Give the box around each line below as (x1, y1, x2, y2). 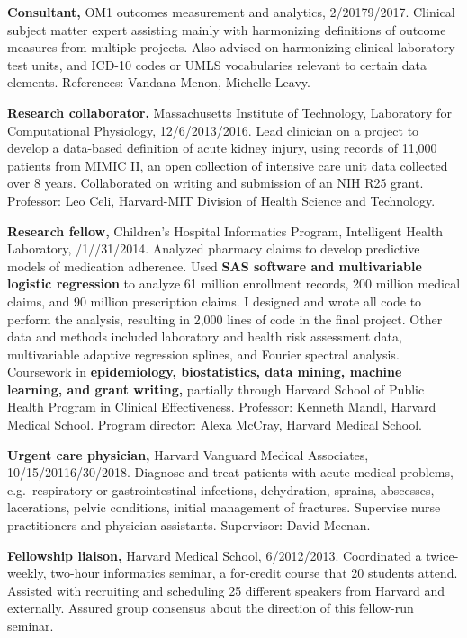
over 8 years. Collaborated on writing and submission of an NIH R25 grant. (7, 173, 424, 192)
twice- (426, 545, 459, 564)
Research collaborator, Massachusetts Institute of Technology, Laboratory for (7, 102, 452, 121)
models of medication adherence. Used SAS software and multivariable (7, 256, 422, 275)
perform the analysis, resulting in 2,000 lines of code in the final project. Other (7, 309, 443, 328)
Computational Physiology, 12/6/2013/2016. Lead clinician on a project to (7, 120, 419, 139)
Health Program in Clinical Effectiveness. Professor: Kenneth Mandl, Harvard (7, 397, 436, 416)
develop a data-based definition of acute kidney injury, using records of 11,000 (7, 138, 437, 157)
